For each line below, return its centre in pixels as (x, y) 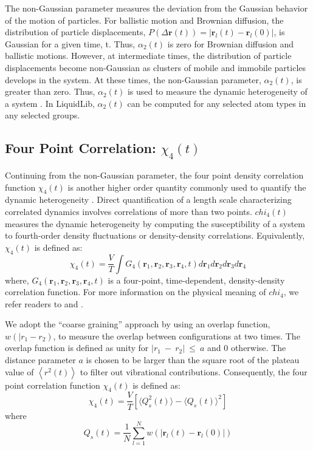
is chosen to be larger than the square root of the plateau (193, 360)
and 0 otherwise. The (247, 348)
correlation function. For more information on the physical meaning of (136, 292)
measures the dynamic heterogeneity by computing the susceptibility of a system (155, 223)
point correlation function (53, 385)
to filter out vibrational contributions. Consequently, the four (194, 371)
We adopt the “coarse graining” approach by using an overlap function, (138, 324)
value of (19, 371)
